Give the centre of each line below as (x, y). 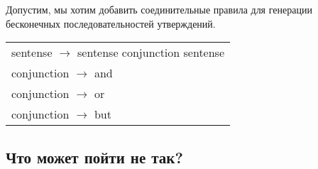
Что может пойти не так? (94, 157)
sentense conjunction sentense (151, 53)
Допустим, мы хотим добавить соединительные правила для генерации (159, 9)
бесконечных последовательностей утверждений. (111, 23)
